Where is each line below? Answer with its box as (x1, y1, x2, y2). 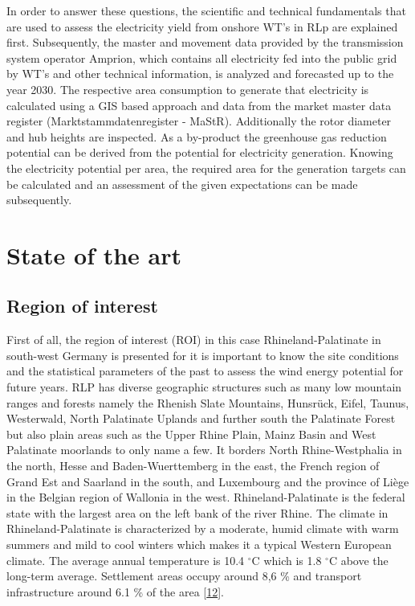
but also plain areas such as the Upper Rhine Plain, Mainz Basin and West (6, 425, 376, 442)
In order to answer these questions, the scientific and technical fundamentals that (6, 2, 406, 18)
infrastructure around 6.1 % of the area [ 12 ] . (6, 583, 225, 600)
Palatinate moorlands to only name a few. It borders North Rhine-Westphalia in (6, 441, 402, 458)
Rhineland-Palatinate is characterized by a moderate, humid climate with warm (6, 520, 399, 537)
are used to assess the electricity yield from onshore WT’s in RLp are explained (6, 18, 398, 35)
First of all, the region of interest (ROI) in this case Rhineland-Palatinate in (6, 331, 381, 348)
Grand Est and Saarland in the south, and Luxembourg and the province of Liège (6, 473, 409, 489)
